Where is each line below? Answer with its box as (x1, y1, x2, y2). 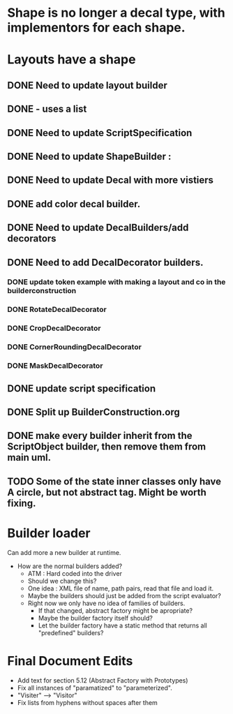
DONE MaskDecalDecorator (7, 361, 103, 371)
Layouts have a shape (7, 52, 136, 68)
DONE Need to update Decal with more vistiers (7, 174, 214, 186)
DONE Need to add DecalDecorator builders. (7, 256, 204, 268)
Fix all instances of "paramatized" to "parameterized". (17, 683, 172, 692)
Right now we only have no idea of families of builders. (27, 599, 186, 607)
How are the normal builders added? (17, 562, 123, 570)
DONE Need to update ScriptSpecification (7, 127, 193, 139)
